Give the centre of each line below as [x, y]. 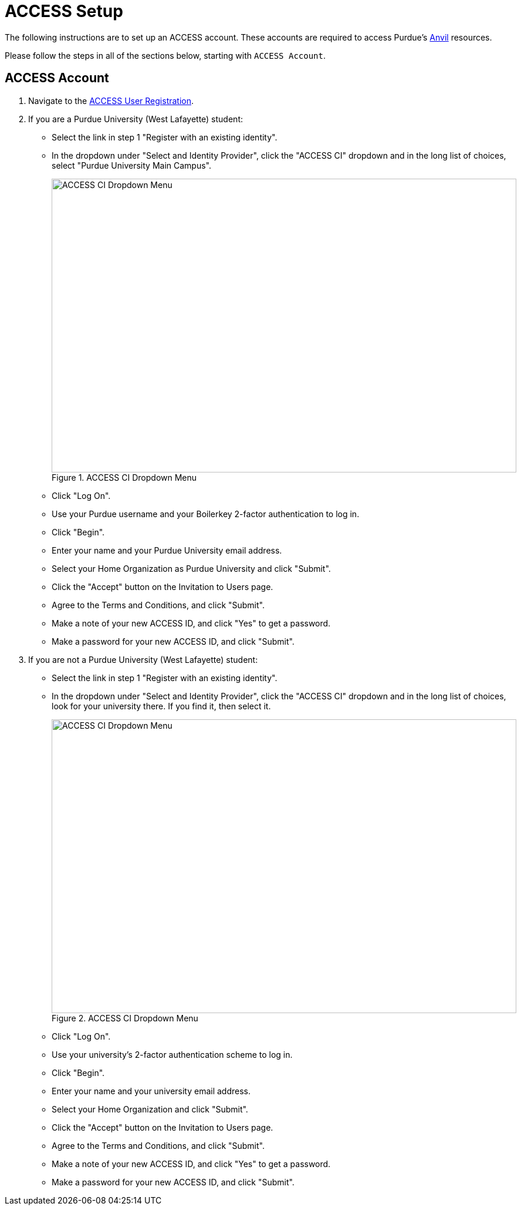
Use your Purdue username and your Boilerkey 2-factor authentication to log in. [206, 514]
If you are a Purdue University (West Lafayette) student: [136, 119]
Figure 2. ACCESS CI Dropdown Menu [125, 1018]
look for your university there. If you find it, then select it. [161, 706]
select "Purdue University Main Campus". [132, 165]
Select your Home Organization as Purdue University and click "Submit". [191, 568]
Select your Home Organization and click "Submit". [150, 1109]
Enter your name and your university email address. [151, 1091]
